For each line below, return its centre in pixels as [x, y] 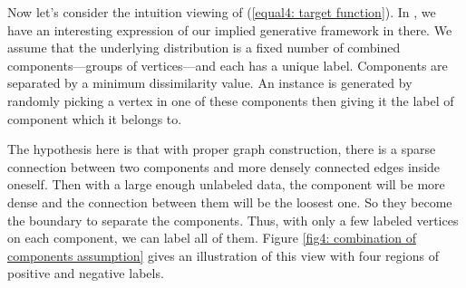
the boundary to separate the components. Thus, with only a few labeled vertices [233, 220]
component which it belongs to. [95, 118]
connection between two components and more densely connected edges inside [224, 166]
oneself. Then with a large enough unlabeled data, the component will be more [226, 184]
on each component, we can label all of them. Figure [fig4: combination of [212, 238]
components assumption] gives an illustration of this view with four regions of [223, 255]
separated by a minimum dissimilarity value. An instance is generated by [210, 83]
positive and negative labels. [86, 273]
